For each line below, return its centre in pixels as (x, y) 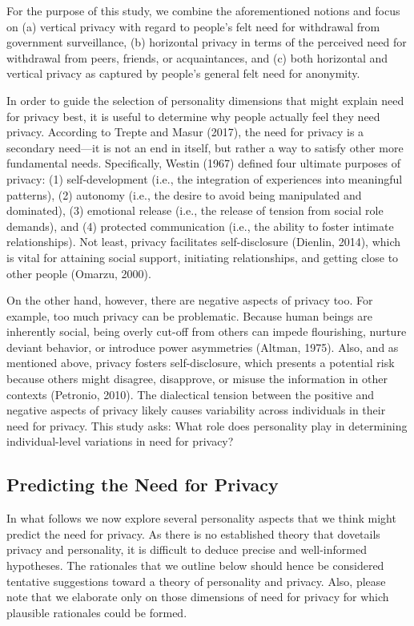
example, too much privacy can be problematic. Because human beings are (189, 315)
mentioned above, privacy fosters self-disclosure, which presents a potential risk (201, 363)
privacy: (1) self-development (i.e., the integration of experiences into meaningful (205, 178)
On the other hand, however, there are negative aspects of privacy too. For (190, 300)
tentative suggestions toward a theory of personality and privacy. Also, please (196, 581)
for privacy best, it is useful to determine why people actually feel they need (193, 116)
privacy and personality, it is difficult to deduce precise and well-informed (187, 549)
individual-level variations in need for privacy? (120, 441)
